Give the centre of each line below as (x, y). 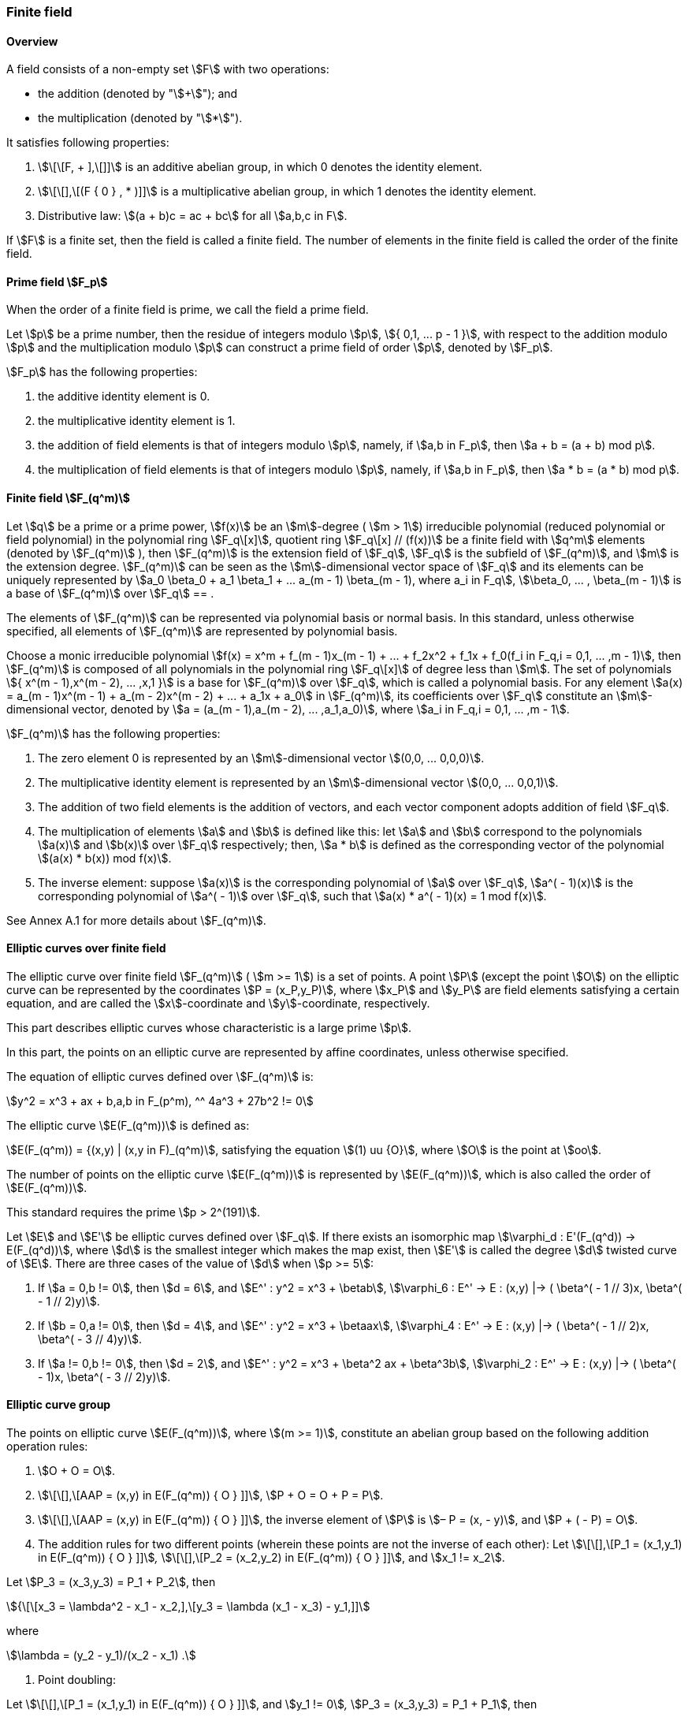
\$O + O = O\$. (77, 1471)
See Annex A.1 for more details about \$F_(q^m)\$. (136, 920)
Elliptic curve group (59, 1405)
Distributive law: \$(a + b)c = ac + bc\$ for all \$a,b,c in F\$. (193, 216)
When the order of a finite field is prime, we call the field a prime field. (188, 310)
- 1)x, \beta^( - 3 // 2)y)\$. (104, 1376)
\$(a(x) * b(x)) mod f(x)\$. (105, 858)
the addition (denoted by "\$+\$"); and (138, 94)
